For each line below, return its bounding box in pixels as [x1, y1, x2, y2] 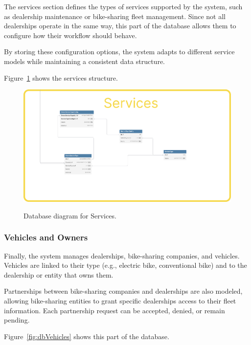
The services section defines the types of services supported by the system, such [4, 1, 243, 11]
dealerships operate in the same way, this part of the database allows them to [4, 21, 236, 31]
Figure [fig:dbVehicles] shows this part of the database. [4, 331, 169, 341]
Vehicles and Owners [4, 231, 88, 243]
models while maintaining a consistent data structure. [4, 56, 165, 66]
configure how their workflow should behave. [4, 30, 137, 40]
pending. [4, 315, 30, 325]
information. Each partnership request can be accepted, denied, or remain [4, 305, 225, 315]
